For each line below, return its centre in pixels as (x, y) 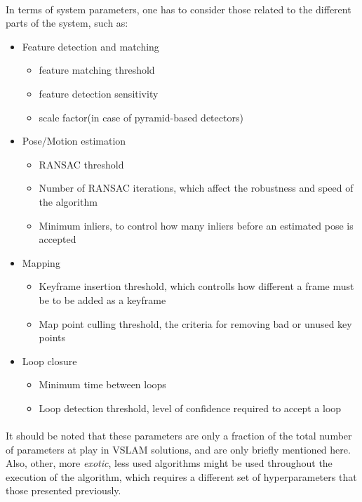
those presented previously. (63, 490)
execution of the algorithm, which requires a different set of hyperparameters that (181, 476)
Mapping (41, 262)
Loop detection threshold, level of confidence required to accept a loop (190, 408)
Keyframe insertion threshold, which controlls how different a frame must (196, 286)
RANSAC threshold (81, 164)
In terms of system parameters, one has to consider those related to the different (179, 9)
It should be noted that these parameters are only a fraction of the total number (179, 436)
